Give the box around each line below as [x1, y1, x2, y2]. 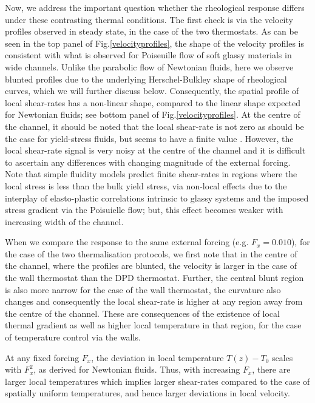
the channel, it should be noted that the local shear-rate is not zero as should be [5, 120, 304, 132]
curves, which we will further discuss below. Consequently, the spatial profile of [5, 84, 299, 97]
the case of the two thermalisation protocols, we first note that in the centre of [5, 247, 297, 260]
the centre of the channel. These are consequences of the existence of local [5, 306, 280, 319]
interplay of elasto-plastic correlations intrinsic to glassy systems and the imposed [5, 191, 309, 204]
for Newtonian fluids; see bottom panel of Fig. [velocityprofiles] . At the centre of [5, 108, 300, 121]
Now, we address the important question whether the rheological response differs [5, 1, 305, 13]
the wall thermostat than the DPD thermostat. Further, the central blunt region [5, 271, 304, 284]
